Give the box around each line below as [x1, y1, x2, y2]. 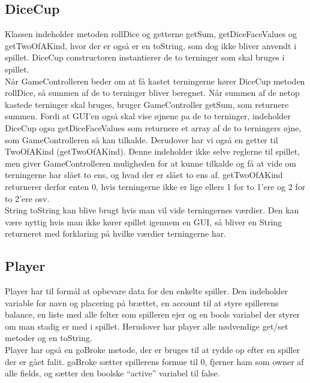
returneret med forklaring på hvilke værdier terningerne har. [5, 227, 227, 240]
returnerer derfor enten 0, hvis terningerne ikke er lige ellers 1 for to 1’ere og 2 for [5, 180, 306, 192]
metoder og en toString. [5, 331, 92, 344]
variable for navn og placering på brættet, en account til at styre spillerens [5, 296, 279, 309]
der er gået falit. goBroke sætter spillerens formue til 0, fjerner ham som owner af [5, 355, 304, 367]
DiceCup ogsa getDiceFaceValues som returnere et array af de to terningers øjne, [5, 121, 302, 134]
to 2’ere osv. [5, 192, 50, 204]
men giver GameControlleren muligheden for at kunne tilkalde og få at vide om [5, 156, 296, 169]
